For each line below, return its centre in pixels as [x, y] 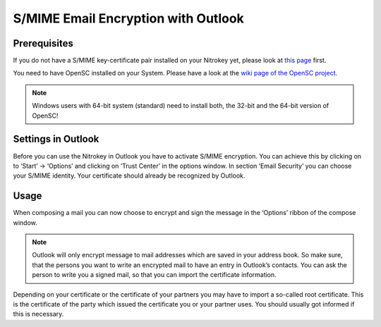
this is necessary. [38, 314]
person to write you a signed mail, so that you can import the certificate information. [154, 275]
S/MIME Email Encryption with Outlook [129, 18]
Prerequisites [43, 43]
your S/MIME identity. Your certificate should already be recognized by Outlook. [129, 175]
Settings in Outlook [56, 139]
